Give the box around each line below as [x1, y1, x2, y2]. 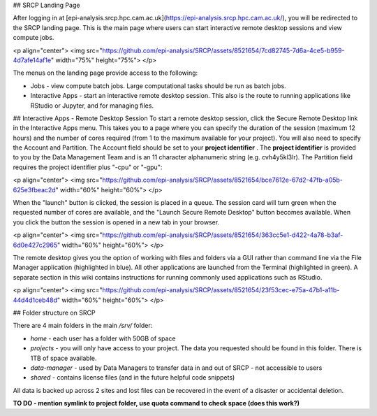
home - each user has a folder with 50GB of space [30, 334, 176, 343]
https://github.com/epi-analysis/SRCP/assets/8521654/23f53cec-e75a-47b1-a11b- [102, 286, 340, 294]
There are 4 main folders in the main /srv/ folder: [13, 322, 153, 330]
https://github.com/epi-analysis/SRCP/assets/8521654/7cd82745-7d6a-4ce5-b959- [102, 46, 345, 55]
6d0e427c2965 [13, 241, 58, 249]
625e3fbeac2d [13, 185, 56, 194]
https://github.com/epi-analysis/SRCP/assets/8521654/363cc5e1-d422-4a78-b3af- [102, 231, 343, 239]
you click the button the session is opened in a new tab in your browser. [13, 217, 220, 227]
